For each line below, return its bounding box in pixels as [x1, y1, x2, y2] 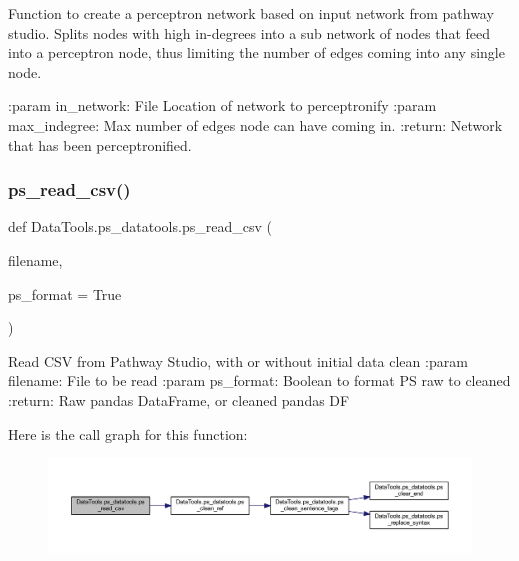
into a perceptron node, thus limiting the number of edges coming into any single [8, 42, 505, 63]
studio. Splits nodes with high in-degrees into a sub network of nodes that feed [8, 22, 491, 43]
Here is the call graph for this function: [8, 423, 248, 444]
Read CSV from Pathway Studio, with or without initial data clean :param [8, 350, 468, 371]
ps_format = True [8, 283, 122, 304]
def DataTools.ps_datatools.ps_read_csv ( [8, 216, 272, 237]
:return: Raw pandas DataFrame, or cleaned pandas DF [8, 389, 350, 410]
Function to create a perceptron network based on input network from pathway [8, 3, 494, 23]
